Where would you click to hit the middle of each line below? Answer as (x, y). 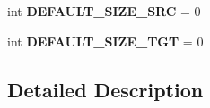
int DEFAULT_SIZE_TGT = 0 (105, 41)
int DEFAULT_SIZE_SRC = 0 (104, 11)
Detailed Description (105, 89)
